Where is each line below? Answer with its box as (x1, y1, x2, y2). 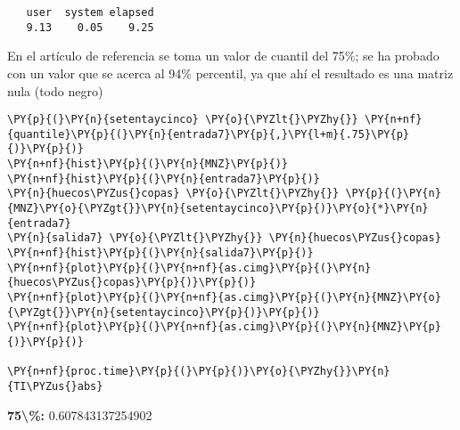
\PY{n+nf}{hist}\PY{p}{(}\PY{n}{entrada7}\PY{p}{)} (7, 172, 320, 185)
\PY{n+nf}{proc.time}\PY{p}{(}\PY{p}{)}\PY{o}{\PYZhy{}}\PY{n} (7, 365, 390, 378)
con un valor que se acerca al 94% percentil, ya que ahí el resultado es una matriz (7, 63, 454, 82)
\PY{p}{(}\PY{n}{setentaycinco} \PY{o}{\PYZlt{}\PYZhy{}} (7, 113, 358, 126)
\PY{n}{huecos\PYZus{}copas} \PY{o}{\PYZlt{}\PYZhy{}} (7, 187, 340, 200)
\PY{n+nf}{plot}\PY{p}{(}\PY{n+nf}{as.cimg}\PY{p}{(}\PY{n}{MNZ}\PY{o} (7, 290, 441, 304)
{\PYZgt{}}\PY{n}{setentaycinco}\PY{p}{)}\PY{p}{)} (7, 305, 320, 319)
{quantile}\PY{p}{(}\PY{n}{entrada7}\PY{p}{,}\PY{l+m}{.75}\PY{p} (7, 127, 410, 141)
